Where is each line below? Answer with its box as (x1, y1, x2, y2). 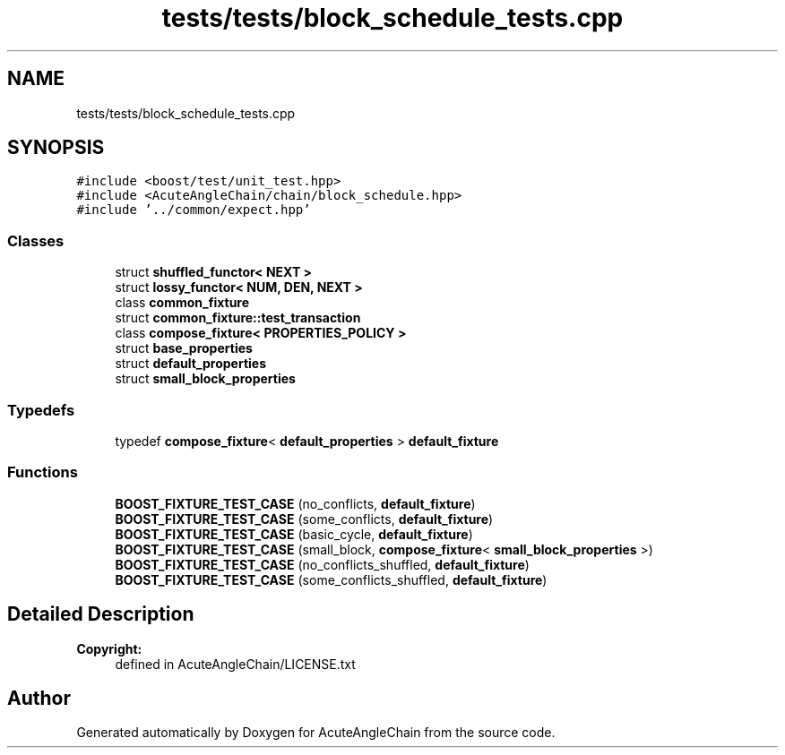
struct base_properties (115, 340, 253, 356)
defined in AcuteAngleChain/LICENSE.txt (115, 656, 356, 672)
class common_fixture (115, 295, 250, 311)
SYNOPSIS (7, 136, 105, 159)
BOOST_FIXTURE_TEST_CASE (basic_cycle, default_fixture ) (115, 526, 473, 542)
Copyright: (76, 640, 142, 656)
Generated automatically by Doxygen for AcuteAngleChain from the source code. (76, 725, 556, 741)
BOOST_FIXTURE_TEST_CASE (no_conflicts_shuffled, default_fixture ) (115, 556, 530, 572)
